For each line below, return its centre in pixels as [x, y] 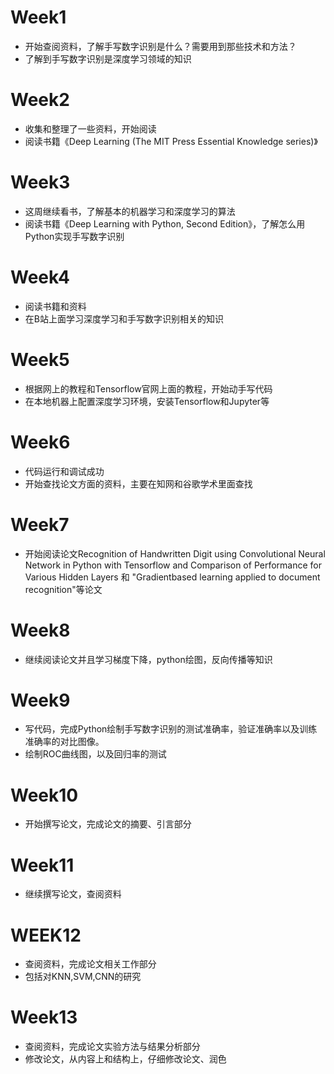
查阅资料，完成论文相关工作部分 [90, 964]
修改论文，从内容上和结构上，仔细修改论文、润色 [125, 1059]
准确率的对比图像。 [64, 742]
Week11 [42, 865]
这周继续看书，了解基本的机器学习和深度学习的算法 [130, 211]
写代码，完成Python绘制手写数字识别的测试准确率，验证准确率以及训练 [171, 729]
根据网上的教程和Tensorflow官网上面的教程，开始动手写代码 [148, 388]
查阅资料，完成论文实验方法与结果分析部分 [112, 1047]
